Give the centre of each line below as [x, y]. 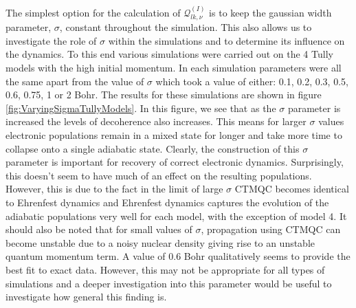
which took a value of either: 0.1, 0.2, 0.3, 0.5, [252, 81]
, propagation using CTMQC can [271, 229]
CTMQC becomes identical [292, 189]
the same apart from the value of [75, 81]
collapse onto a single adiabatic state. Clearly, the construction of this [153, 148]
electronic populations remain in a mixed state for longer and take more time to [174, 134]
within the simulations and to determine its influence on [226, 40]
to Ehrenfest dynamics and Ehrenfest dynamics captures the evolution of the [167, 202]
